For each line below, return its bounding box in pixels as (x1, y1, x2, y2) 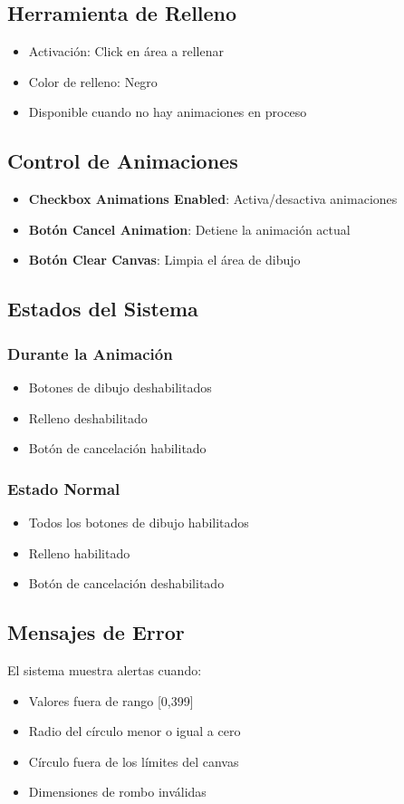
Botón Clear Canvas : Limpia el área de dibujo (28, 250, 301, 269)
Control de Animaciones (7, 147, 238, 175)
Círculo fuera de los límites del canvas (28, 751, 239, 770)
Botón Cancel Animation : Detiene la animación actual (28, 219, 351, 238)
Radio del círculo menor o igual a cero (28, 722, 241, 741)
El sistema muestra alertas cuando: (7, 660, 202, 679)
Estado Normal (7, 477, 120, 499)
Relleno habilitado (28, 543, 130, 562)
